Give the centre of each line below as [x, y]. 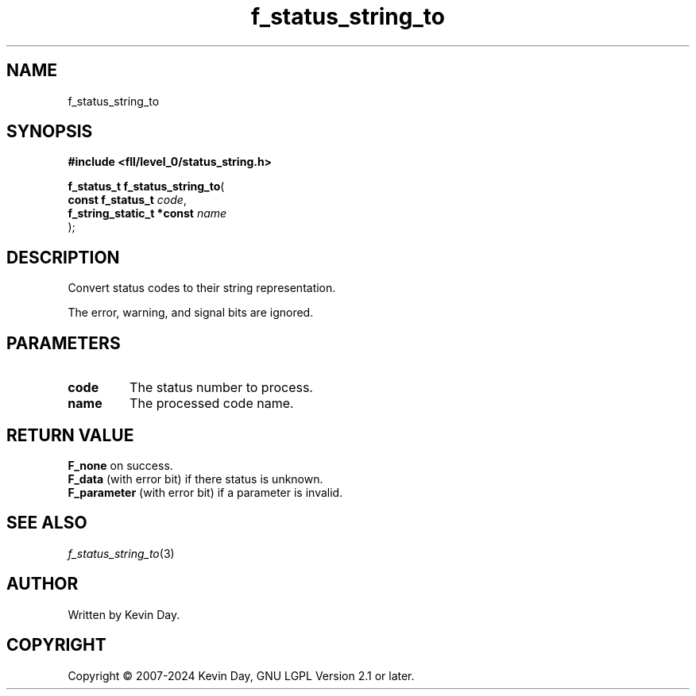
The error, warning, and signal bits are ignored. [191, 313]
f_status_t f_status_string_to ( [146, 186]
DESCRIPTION [63, 257]
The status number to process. [221, 388]
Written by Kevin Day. [124, 614]
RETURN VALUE [70, 435]
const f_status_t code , [127, 200]
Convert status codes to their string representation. [202, 288]
